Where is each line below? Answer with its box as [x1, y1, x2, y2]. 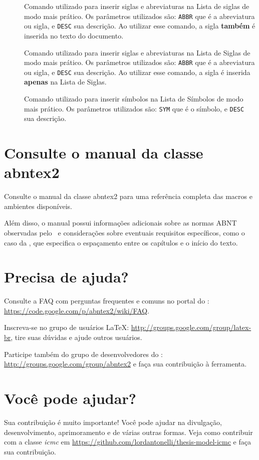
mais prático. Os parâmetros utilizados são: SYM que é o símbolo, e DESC [24, 103, 244, 113]
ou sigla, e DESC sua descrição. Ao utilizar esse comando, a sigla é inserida [24, 66, 250, 77]
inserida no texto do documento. [24, 30, 124, 40]
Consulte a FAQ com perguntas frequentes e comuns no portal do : [4, 295, 209, 306]
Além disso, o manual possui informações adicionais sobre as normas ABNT [4, 217, 237, 228]
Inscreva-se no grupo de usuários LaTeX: [4, 322, 129, 332]
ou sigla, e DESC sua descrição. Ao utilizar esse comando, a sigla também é [24, 20, 255, 31]
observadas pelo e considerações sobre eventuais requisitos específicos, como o [4, 227, 245, 237]
